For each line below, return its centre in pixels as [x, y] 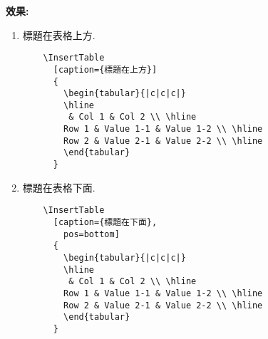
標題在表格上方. [59, 35]
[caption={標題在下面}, [105, 222]
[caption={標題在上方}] [105, 69]
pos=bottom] [92, 234]
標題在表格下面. [59, 187]
